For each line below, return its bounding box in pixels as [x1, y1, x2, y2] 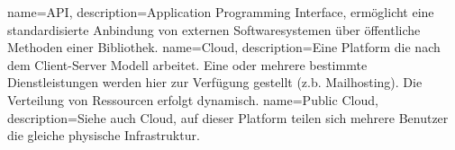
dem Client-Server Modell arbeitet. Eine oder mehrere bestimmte [7, 55, 368, 74]
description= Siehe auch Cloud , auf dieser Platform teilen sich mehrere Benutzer [7, 108, 449, 127]
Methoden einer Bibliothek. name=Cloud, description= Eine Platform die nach [7, 38, 441, 57]
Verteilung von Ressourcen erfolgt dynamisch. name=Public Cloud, [7, 90, 378, 109]
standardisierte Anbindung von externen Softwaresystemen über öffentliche [7, 20, 421, 39]
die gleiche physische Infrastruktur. [7, 126, 200, 145]
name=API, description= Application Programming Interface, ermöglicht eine [7, 3, 434, 21]
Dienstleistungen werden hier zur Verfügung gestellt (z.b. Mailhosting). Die [7, 73, 423, 92]
